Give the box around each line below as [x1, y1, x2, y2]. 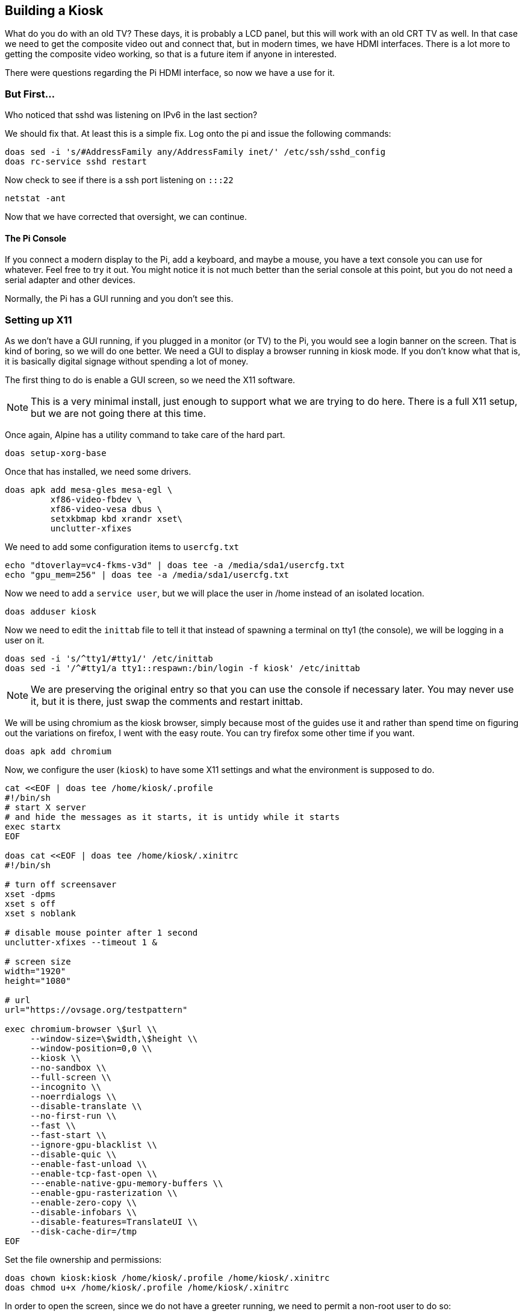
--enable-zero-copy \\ [30, 1198, 137, 1208]
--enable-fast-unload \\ [30, 1159, 148, 1169]
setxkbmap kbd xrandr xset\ [50, 514, 183, 524]
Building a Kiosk [5, 3, 104, 18]
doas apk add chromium [5, 746, 112, 757]
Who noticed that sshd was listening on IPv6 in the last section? [5, 110, 258, 120]
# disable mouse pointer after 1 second [5, 928, 198, 938]
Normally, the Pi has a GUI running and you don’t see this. [5, 293, 234, 304]
